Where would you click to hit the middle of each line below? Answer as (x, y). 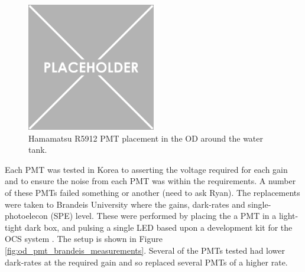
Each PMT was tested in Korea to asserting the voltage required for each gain (146, 169)
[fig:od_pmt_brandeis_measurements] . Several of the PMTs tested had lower (145, 250)
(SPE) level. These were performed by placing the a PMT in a (163, 216)
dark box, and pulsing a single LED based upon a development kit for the (158, 227)
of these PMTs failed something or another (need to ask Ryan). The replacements (152, 192)
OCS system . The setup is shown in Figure (84, 239)
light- (288, 216)
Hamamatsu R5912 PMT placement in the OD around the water (146, 138)
